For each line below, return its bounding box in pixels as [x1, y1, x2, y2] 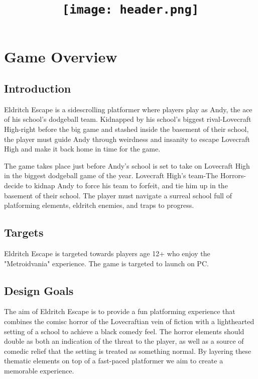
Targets [4, 224, 44, 240]
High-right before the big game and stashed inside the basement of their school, [4, 124, 249, 134]
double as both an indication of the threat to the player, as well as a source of [4, 336, 244, 346]
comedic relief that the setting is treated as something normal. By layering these [4, 345, 251, 356]
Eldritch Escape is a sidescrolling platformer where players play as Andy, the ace [4, 104, 252, 114]
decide [4, 180, 24, 191]
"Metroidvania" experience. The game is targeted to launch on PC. [4, 258, 209, 268]
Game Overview [4, 46, 117, 66]
